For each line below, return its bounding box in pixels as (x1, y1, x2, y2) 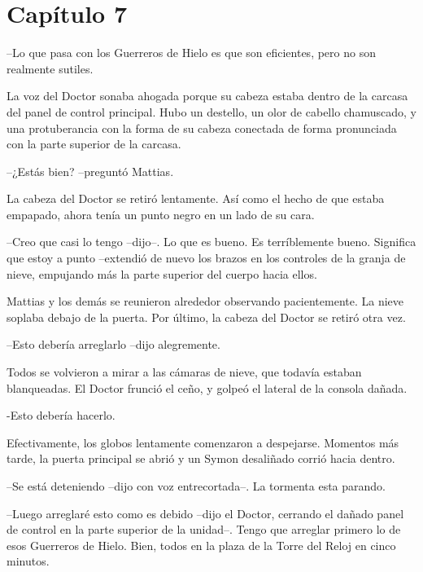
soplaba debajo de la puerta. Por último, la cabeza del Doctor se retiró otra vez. (7, 308, 406, 325)
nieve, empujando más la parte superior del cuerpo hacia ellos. (7, 265, 317, 282)
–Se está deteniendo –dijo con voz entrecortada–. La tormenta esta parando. (7, 477, 386, 494)
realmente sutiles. (7, 59, 94, 77)
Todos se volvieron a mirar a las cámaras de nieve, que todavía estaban (7, 363, 362, 381)
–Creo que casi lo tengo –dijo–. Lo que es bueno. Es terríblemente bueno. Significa (7, 233, 416, 250)
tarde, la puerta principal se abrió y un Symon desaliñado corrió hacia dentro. (7, 450, 395, 467)
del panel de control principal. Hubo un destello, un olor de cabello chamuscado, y (7, 103, 416, 120)
